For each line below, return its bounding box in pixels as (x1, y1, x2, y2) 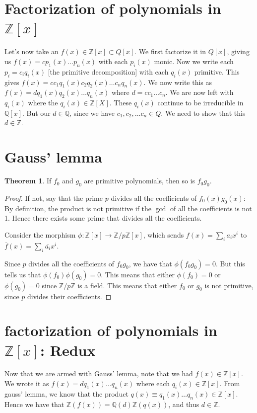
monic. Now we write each (154, 56, 234, 66)
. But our (22, 107, 51, 118)
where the (28, 97, 58, 108)
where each (136, 378, 170, 389)
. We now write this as (143, 77, 212, 87)
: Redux (40, 339, 96, 360)
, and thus (168, 399, 199, 409)
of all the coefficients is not (170, 203, 252, 213)
